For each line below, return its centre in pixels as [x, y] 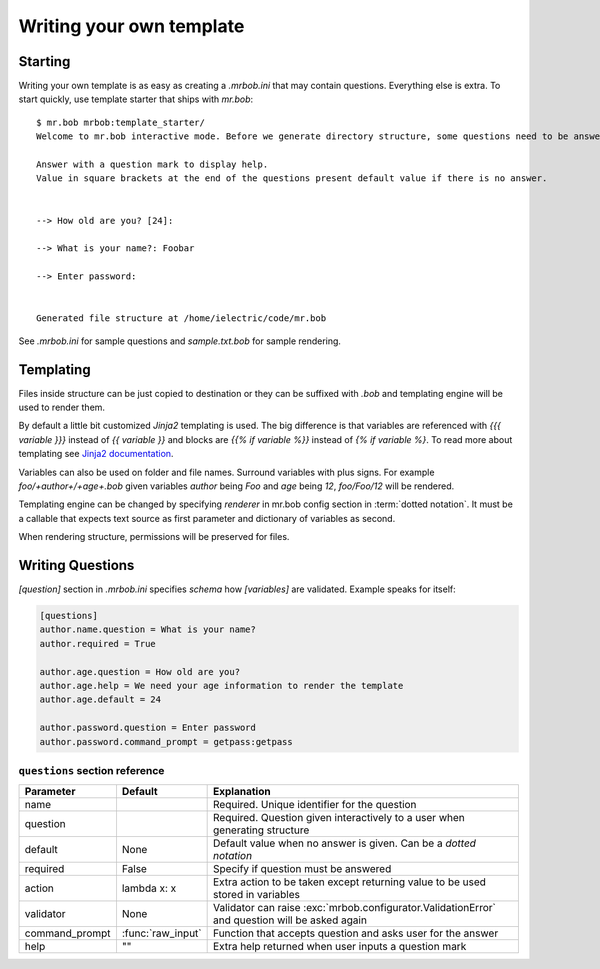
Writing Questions [76, 565]
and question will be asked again [289, 920]
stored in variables [256, 895]
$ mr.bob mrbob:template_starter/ [120, 122]
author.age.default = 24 [100, 699]
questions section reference [91, 770]
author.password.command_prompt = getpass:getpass [166, 741]
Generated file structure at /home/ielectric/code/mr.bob [181, 318]
